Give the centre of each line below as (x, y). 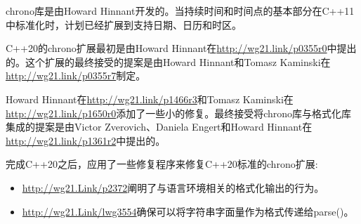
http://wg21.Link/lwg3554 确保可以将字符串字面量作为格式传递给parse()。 (188, 211)
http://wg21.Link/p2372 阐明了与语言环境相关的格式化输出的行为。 (173, 187)
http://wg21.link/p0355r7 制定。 (76, 75)
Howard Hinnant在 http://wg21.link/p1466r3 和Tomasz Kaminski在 (150, 99)
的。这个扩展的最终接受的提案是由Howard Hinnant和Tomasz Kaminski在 (168, 61)
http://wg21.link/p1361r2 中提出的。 (86, 140)
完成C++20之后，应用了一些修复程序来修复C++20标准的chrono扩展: (162, 164)
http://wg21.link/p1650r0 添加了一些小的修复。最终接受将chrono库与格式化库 (179, 113)
